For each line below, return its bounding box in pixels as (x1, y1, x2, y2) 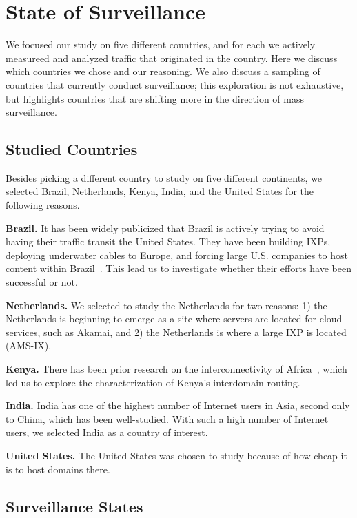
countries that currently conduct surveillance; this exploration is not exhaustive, (6, 77, 344, 92)
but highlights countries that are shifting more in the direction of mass (6, 91, 305, 105)
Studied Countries (6, 138, 138, 160)
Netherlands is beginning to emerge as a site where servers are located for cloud (6, 311, 343, 326)
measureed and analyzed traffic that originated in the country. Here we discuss (6, 50, 338, 65)
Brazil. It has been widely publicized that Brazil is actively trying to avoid (6, 220, 325, 235)
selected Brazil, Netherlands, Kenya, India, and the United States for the (6, 184, 314, 198)
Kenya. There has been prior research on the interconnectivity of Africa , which (6, 362, 347, 376)
